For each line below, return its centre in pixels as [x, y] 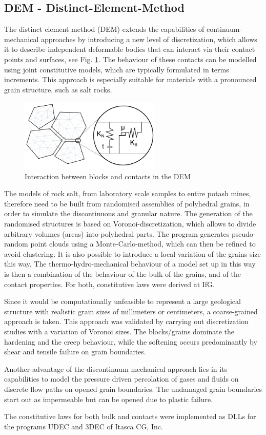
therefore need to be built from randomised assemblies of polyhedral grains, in [127, 203]
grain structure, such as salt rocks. [58, 89]
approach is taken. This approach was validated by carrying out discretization [126, 321]
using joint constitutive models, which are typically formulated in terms [117, 69]
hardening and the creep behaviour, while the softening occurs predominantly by [131, 341]
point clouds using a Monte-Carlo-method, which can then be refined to [143, 244]
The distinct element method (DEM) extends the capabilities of [104, 29]
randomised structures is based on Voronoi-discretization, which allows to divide [130, 223]
